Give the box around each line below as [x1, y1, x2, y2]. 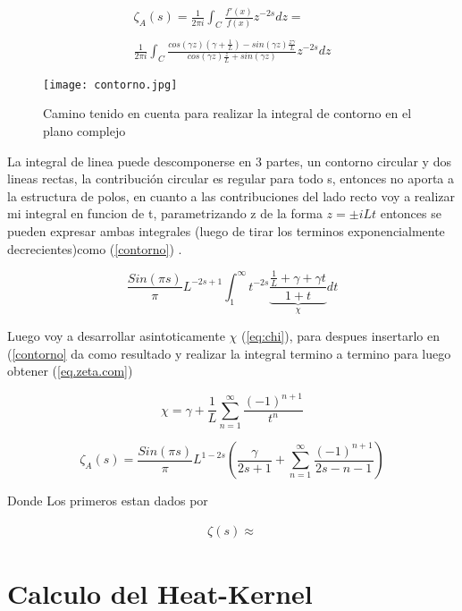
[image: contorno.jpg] [43, 78, 178, 91]
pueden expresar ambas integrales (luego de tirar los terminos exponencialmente [7, 222, 445, 240]
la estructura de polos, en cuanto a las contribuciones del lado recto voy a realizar [7, 186, 456, 205]
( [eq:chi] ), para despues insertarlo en [240, 327, 441, 344]
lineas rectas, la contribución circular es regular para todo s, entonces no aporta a [7, 169, 455, 188]
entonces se [380, 204, 441, 223]
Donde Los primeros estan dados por [7, 491, 208, 510]
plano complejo [43, 122, 126, 140]
